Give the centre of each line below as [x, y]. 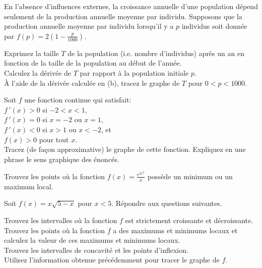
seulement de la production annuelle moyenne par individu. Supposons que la [123, 16]
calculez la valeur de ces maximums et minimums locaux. [92, 240]
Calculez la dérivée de [38, 72]
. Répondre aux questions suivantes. [167, 203]
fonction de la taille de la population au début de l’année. [93, 63]
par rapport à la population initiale [134, 72]
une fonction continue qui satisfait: [78, 100]
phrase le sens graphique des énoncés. [62, 159]
